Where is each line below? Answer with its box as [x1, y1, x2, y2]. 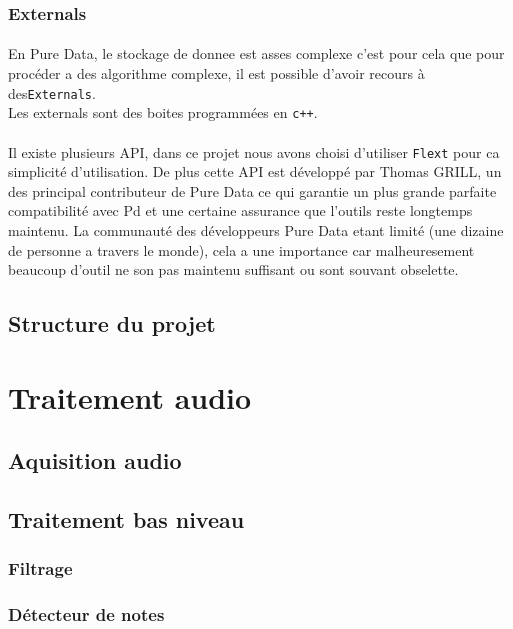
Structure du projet [8, 308, 216, 339]
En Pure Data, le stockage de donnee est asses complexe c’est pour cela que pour [8, 43, 505, 64]
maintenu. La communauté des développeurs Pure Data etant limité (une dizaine [8, 219, 504, 240]
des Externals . [8, 82, 96, 103]
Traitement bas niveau [8, 504, 245, 535]
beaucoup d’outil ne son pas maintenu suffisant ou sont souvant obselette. [8, 259, 459, 280]
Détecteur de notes [8, 602, 165, 627]
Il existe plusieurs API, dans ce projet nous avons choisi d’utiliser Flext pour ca [8, 141, 500, 162]
